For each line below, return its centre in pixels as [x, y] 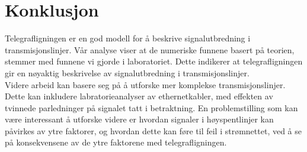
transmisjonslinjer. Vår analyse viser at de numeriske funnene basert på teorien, [150, 49]
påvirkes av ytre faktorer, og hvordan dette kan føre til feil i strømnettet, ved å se [153, 130]
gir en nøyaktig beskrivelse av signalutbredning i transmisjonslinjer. [127, 72]
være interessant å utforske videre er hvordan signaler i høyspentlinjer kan [139, 119]
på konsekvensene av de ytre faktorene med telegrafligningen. [116, 142]
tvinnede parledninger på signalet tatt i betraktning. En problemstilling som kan [151, 107]
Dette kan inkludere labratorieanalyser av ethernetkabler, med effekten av [139, 96]
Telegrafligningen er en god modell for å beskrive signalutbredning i [128, 38]
